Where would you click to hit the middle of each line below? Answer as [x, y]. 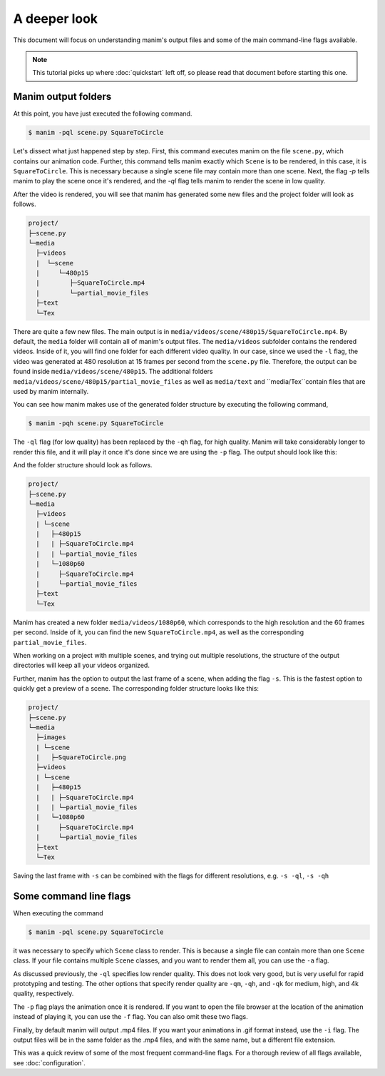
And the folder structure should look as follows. [83, 465]
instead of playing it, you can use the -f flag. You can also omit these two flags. [131, 1017]
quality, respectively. [43, 994]
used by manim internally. [51, 391]
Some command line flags [72, 896]
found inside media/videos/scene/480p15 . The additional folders [113, 372]
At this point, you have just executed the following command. [103, 113]
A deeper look [56, 19]
